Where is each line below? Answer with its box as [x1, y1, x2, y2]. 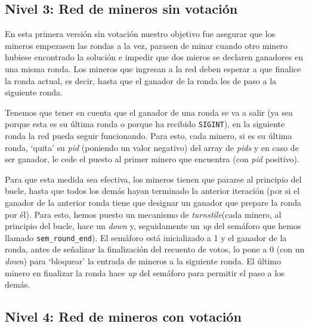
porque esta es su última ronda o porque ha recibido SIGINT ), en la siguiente [5, 118, 285, 130]
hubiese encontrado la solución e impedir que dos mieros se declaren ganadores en [5, 51, 303, 63]
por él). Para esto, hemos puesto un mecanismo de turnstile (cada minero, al [5, 208, 282, 220]
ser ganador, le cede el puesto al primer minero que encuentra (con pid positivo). [5, 153, 299, 165]
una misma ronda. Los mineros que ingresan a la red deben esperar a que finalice [5, 62, 301, 75]
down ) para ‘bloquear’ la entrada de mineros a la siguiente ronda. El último [5, 255, 281, 267]
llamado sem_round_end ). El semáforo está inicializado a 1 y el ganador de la [5, 231, 287, 243]
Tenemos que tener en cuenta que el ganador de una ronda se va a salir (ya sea [5, 106, 293, 118]
